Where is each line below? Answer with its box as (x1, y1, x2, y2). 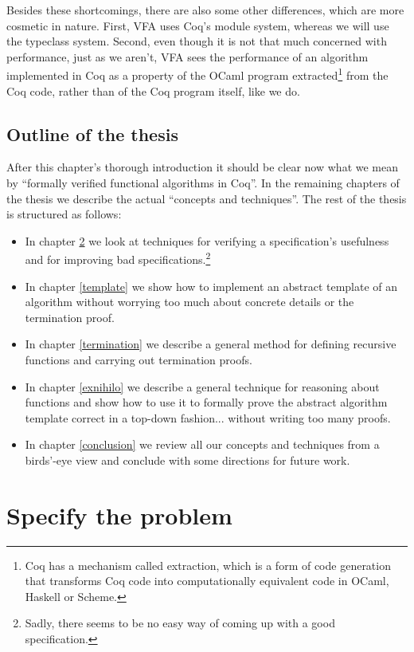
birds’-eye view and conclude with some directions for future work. (25, 451, 350, 468)
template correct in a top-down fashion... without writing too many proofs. (25, 409, 391, 426)
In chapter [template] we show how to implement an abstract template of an (25, 277, 398, 294)
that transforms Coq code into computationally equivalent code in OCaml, (25, 572, 389, 589)
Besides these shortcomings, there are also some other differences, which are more (6, 2, 404, 18)
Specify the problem (6, 498, 232, 531)
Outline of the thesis (6, 121, 178, 146)
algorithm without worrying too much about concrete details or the (25, 293, 354, 310)
